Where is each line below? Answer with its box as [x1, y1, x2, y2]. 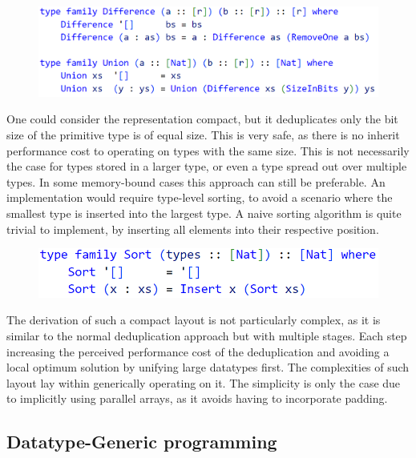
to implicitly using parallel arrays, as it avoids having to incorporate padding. [6, 390, 388, 407]
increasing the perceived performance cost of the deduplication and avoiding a [6, 343, 390, 360]
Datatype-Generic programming [6, 429, 277, 454]
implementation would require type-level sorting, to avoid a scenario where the [6, 189, 393, 206]
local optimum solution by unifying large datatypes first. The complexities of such [6, 359, 410, 376]
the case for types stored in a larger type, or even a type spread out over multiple [6, 158, 407, 175]
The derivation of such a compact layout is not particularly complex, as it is [6, 311, 381, 328]
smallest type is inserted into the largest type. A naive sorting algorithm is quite [6, 204, 402, 221]
